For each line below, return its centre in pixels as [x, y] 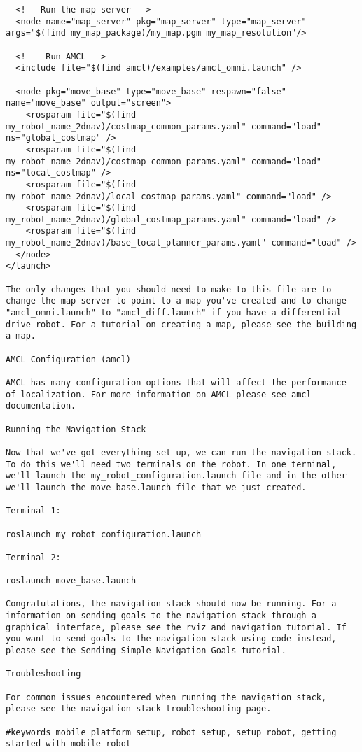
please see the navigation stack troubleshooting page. [139, 709]
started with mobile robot [68, 744]
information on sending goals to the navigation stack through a [161, 616]
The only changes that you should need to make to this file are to [169, 289]
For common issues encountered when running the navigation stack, [166, 697]
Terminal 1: [33, 511]
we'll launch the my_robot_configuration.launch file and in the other [176, 476]
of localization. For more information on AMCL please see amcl [159, 394]
